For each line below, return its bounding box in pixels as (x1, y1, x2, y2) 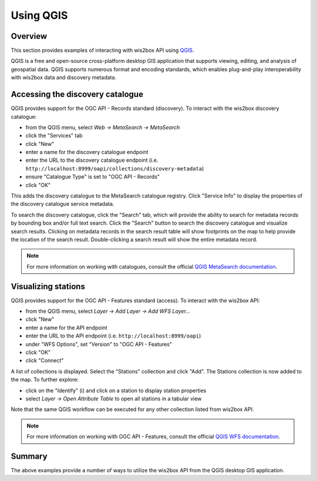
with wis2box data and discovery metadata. (11, 74, 117, 81)
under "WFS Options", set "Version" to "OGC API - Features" (25, 340, 173, 348)
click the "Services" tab (25, 132, 83, 139)
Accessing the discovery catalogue (11, 89, 144, 99)
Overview (11, 31, 48, 41)
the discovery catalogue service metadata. (11, 201, 114, 208)
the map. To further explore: (11, 376, 79, 383)
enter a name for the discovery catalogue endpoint (25, 149, 149, 156)
